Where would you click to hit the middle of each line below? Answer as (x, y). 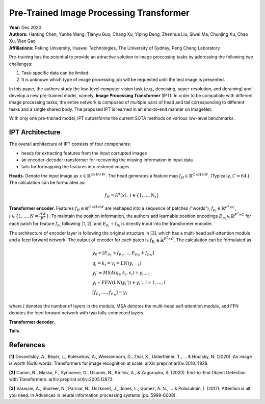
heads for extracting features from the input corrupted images (84, 153)
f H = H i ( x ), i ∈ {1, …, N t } (132, 196)
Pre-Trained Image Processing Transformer (99, 13)
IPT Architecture (35, 132)
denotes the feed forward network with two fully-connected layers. (77, 313)
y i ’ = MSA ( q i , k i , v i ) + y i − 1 (121, 274)
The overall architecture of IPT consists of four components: (70, 144)
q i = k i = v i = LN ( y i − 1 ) (117, 264)
